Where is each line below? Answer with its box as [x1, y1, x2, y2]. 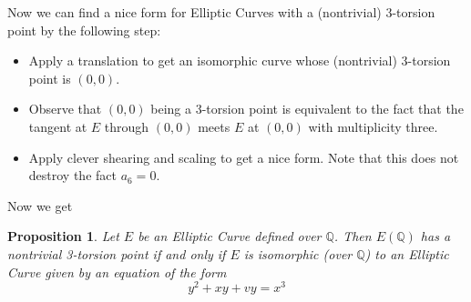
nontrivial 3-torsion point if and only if [7, 244, 226, 263]
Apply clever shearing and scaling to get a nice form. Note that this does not [28, 147, 459, 166]
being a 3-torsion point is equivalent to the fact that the [150, 99, 464, 118]
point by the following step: [7, 20, 161, 39]
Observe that [28, 99, 102, 118]
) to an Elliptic [364, 244, 449, 263]
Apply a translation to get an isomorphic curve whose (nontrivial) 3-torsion [28, 51, 451, 70]
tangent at [28, 116, 87, 136]
